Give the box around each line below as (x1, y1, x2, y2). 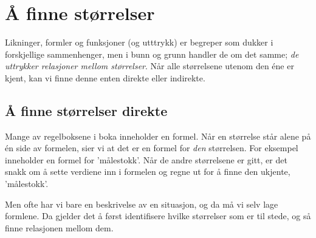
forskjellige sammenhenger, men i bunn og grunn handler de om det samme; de (5, 47, 299, 60)
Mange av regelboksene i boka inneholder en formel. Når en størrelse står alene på (5, 129, 311, 142)
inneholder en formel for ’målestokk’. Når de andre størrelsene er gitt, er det (5, 153, 287, 166)
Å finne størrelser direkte (5, 101, 168, 120)
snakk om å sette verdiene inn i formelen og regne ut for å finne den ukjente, (5, 165, 290, 178)
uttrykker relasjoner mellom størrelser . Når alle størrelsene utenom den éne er (5, 59, 294, 72)
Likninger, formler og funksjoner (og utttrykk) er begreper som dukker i (5, 36, 273, 49)
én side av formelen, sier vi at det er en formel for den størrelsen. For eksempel (5, 141, 298, 154)
